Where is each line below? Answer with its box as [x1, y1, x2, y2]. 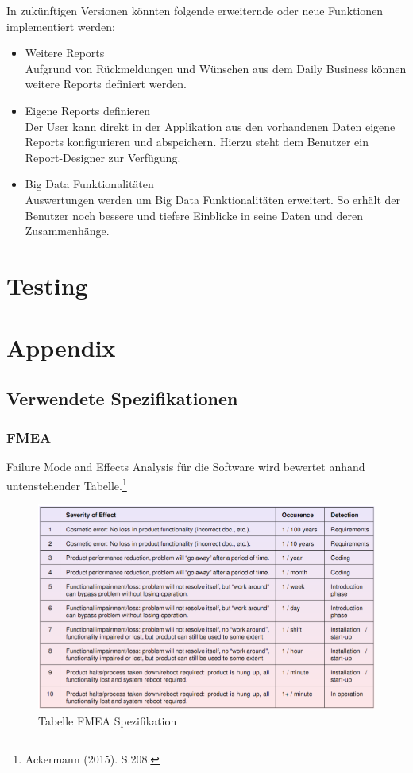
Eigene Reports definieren [25, 102, 151, 118]
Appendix [6, 331, 116, 364]
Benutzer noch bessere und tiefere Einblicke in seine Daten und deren [25, 207, 364, 223]
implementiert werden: [6, 17, 115, 34]
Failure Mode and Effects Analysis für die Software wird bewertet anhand [6, 458, 365, 475]
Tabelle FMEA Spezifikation [38, 712, 177, 729]
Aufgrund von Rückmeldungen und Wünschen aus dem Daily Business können [25, 60, 407, 76]
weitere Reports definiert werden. [25, 75, 187, 92]
